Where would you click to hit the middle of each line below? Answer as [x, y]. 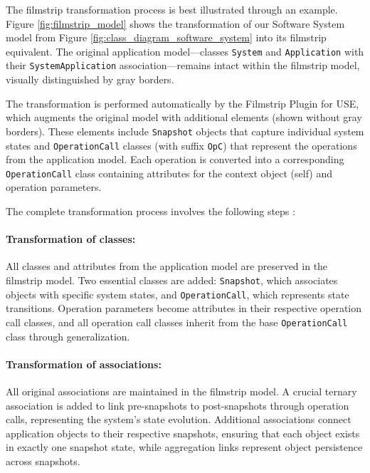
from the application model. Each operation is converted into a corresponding [175, 159]
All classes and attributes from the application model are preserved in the [167, 266]
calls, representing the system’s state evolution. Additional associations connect [179, 419]
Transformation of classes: [71, 239]
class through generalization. [68, 336]
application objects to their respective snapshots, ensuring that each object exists [183, 433]
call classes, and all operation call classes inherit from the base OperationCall [177, 322]
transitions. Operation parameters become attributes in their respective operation [184, 308]
